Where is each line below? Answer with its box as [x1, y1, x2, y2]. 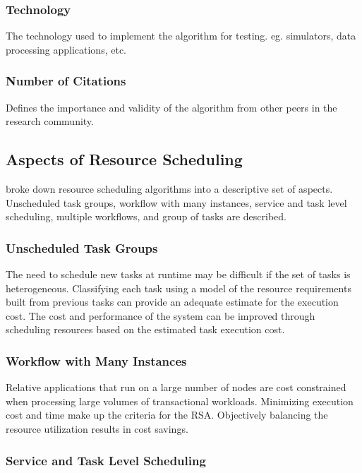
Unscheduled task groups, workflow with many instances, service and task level [6, 195, 347, 210]
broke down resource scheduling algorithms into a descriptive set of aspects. [6, 181, 333, 196]
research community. [6, 114, 94, 128]
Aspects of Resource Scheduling [6, 148, 243, 170]
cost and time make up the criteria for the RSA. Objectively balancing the [6, 407, 328, 422]
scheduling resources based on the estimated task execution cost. [6, 322, 285, 337]
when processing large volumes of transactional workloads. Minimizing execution [6, 393, 354, 408]
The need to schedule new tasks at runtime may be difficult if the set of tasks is [6, 267, 351, 282]
